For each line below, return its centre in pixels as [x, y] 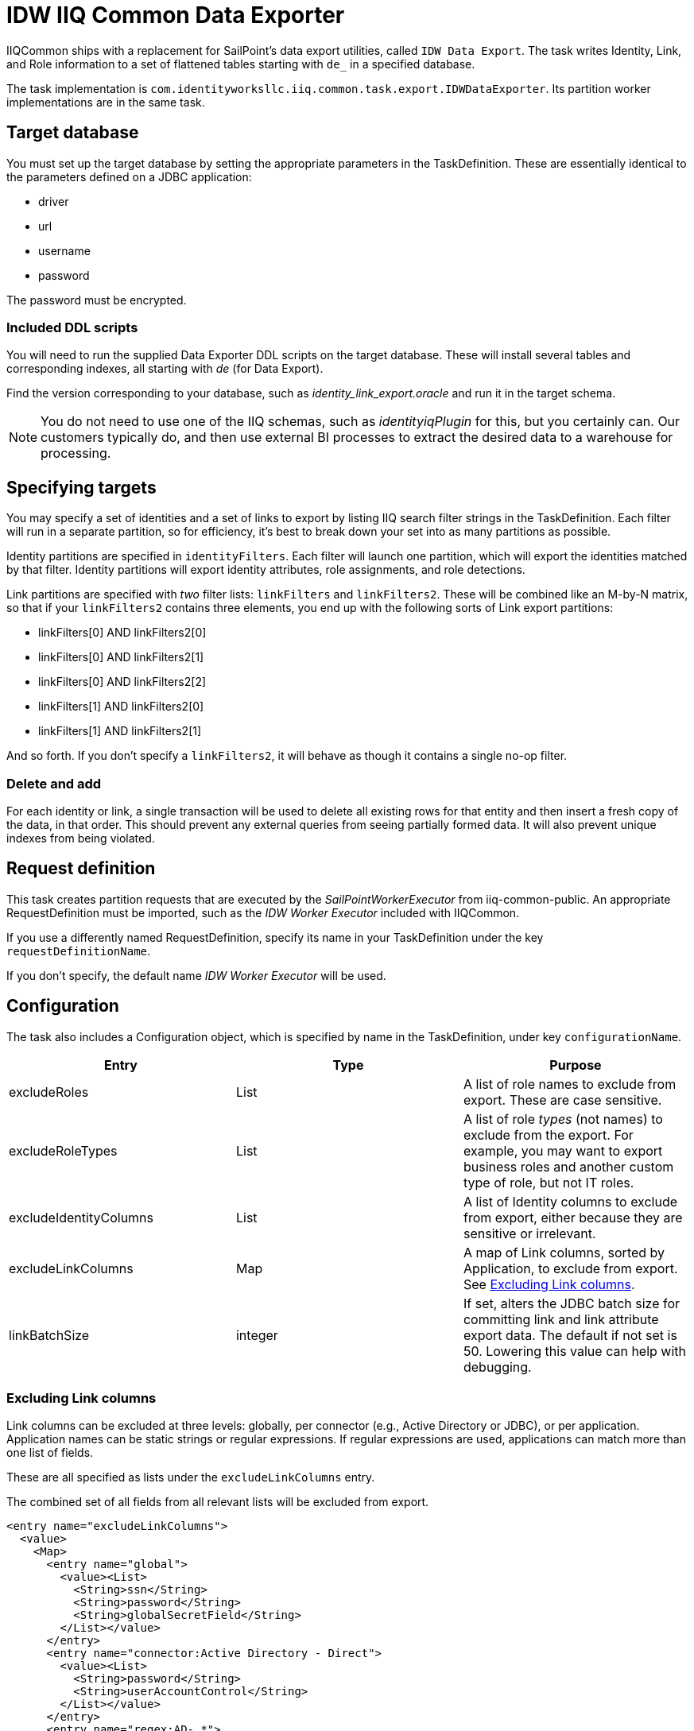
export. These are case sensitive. [562, 1100]
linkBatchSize [49, 1335]
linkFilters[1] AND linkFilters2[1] [120, 731]
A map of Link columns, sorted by [564, 1252]
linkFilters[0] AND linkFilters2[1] [121, 657]
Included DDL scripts [72, 327]
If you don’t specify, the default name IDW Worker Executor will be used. [196, 975]
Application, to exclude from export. [570, 1268]
